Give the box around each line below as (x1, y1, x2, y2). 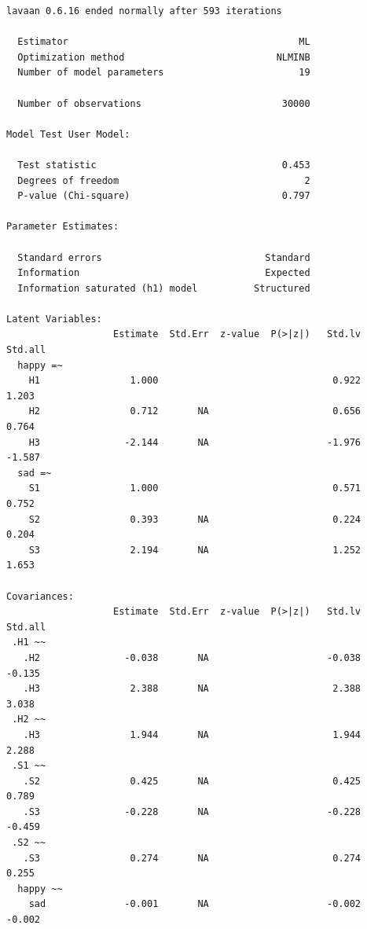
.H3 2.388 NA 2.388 (23, 683, 361, 695)
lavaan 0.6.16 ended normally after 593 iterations (6, 6, 282, 17)
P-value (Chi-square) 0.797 (17, 190, 310, 202)
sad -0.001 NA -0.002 (28, 898, 361, 910)
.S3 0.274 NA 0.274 (23, 852, 361, 864)
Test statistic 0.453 (17, 159, 310, 171)
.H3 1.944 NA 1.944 (23, 729, 361, 740)
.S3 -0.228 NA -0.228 (23, 806, 361, 817)
